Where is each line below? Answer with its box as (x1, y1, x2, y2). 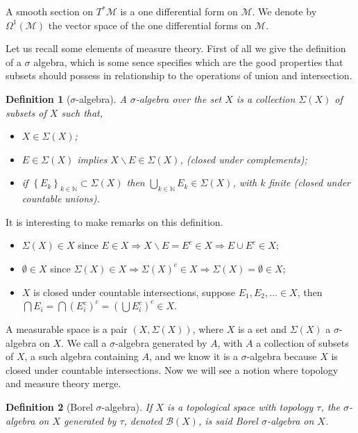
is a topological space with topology (167, 400, 314, 414)
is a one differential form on (120, 4, 238, 18)
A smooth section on (6, 4, 94, 18)
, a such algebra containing (24, 349, 139, 363)
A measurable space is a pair (6, 322, 128, 336)
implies (77, 152, 108, 166)
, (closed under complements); (180, 152, 307, 166)
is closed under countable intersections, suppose (33, 284, 236, 299)
